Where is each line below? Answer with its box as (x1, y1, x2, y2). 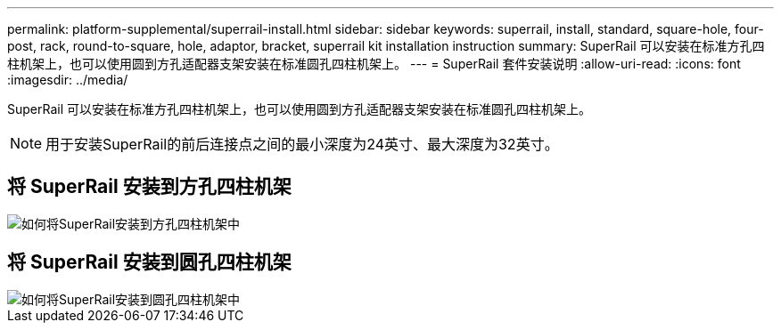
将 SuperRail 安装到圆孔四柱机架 (7, 251, 292, 274)
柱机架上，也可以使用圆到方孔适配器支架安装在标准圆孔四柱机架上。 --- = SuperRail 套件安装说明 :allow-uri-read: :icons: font (7, 56, 741, 71)
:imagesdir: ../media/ (7, 72, 128, 87)
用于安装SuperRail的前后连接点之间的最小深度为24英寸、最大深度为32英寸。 (45, 135, 559, 153)
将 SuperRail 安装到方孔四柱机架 (7, 175, 292, 198)
